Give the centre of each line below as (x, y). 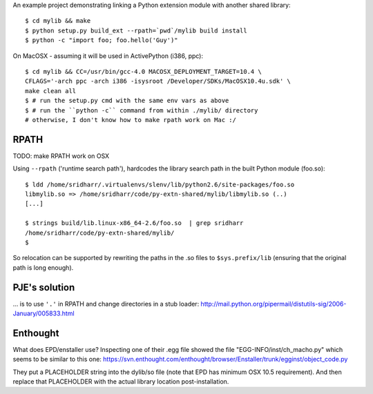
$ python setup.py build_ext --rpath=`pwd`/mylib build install (136, 30)
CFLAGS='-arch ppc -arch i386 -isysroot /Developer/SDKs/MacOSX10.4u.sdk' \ (158, 81)
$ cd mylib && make (58, 21)
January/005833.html (44, 313)
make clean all (51, 91)
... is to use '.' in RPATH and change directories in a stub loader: (106, 304)
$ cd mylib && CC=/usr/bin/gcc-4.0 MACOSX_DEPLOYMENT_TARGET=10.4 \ (143, 71)
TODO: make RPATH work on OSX (61, 156)
